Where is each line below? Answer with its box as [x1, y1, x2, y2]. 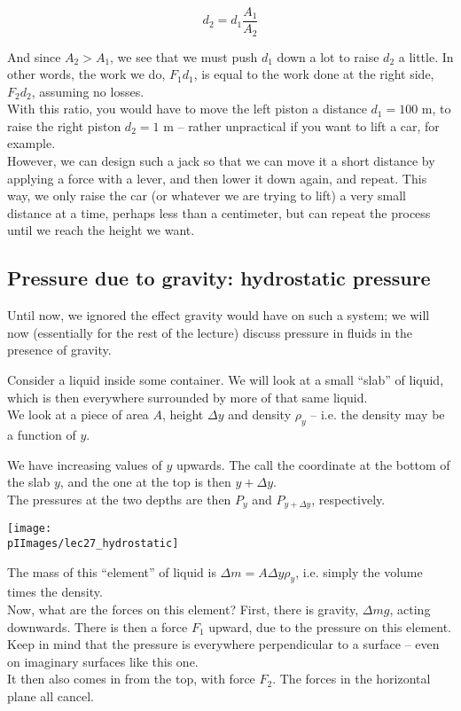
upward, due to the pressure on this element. [208, 617, 452, 636]
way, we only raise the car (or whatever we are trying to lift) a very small [7, 186, 406, 205]
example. [7, 134, 56, 152]
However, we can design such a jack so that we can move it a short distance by [7, 152, 435, 170]
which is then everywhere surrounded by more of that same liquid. [7, 387, 368, 406]
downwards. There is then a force [7, 617, 188, 636]
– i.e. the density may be [310, 405, 445, 424]
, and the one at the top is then [59, 473, 231, 491]
